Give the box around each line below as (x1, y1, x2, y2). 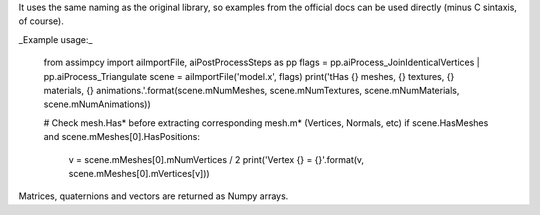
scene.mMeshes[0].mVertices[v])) (68, 167, 210, 179)
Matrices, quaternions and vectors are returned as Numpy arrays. (18, 190, 289, 202)
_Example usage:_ (18, 33, 93, 45)
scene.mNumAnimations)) (43, 98, 152, 110)
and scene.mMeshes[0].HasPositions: (43, 131, 200, 143)
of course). (18, 15, 64, 27)
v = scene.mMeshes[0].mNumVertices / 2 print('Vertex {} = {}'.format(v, (68, 153, 365, 165)
